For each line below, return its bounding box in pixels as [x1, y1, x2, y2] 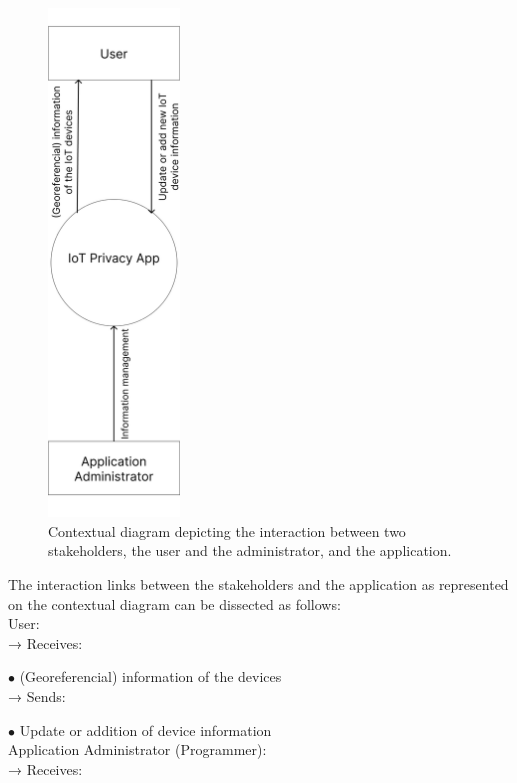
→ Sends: [8, 685, 66, 706]
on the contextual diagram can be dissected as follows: [8, 593, 341, 614]
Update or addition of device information [19, 719, 272, 740]
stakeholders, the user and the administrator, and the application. [48, 540, 452, 561]
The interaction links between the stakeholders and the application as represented [8, 574, 509, 594]
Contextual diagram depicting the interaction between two [48, 520, 406, 541]
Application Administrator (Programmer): [8, 739, 267, 760]
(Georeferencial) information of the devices [19, 666, 282, 687]
